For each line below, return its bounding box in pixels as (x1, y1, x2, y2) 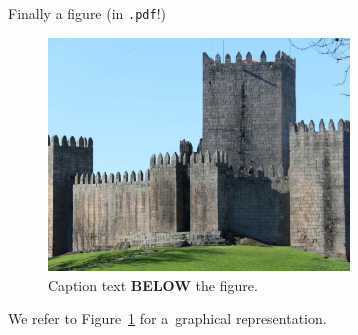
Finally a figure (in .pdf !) (8, 3, 167, 23)
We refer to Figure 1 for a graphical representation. (8, 308, 327, 329)
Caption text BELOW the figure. (48, 274, 258, 295)
